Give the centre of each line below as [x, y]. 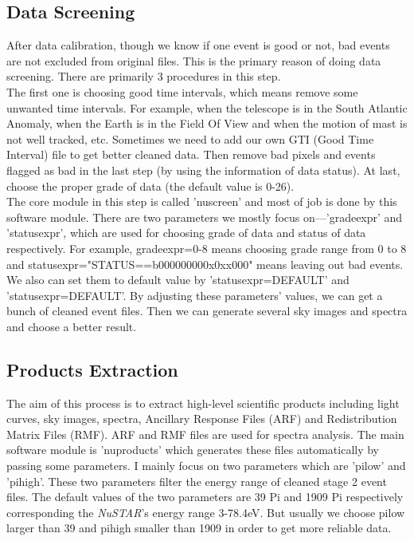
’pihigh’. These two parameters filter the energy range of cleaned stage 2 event [197, 481]
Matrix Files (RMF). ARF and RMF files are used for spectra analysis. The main [205, 434]
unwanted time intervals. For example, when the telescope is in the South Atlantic [207, 107]
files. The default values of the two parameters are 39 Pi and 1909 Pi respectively [205, 497]
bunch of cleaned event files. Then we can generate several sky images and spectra [207, 311]
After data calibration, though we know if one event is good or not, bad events [198, 45]
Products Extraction [92, 369]
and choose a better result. [72, 326]
